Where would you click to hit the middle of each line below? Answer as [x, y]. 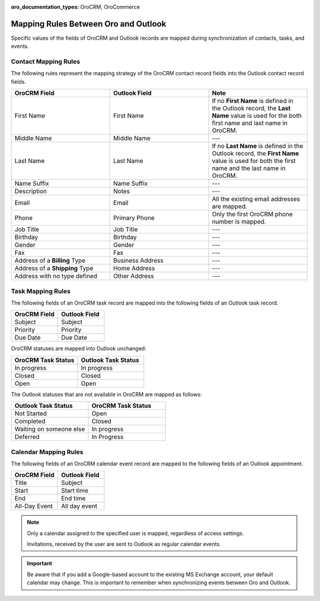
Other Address [134, 276]
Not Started [31, 414]
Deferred [27, 437]
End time [73, 498]
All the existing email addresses [256, 199]
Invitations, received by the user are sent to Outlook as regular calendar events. [124, 544]
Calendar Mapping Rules [47, 452]
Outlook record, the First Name [255, 154]
